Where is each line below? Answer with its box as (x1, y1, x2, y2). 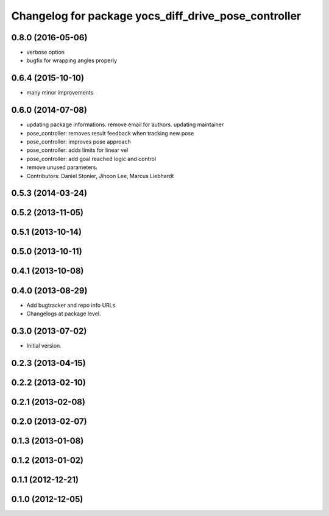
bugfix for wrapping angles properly (26, 57, 118, 64)
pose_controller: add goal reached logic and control (26, 155, 157, 162)
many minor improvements (26, 89, 94, 96)
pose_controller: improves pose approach (26, 138, 131, 146)
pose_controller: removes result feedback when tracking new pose (26, 129, 194, 137)
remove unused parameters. (26, 163, 97, 171)
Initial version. (26, 342, 62, 349)
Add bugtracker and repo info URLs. (26, 301, 117, 309)
